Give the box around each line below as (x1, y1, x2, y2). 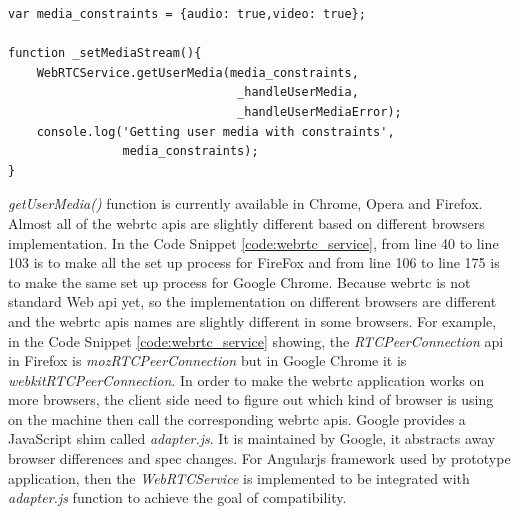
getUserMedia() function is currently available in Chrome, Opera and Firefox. (8, 193, 483, 214)
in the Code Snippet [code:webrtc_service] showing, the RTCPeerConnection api (8, 330, 504, 351)
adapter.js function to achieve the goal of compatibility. (8, 487, 347, 508)
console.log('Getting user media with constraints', (36, 124, 395, 139)
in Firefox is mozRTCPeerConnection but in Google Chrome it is (8, 350, 407, 371)
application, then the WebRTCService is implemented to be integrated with (8, 467, 470, 488)
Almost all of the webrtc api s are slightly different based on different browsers (8, 212, 485, 233)
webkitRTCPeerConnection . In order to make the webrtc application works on (8, 369, 485, 390)
